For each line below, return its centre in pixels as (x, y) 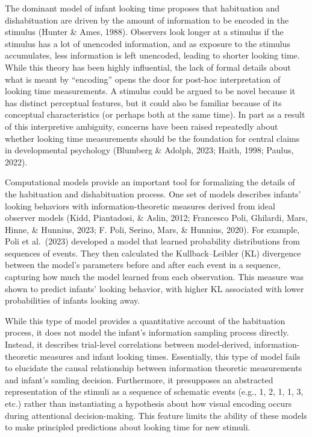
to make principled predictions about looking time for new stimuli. (128, 427)
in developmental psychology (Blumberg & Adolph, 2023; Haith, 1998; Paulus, (149, 150)
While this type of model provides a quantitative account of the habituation (145, 320)
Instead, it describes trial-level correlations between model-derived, (128, 344)
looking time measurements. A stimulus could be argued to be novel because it (150, 91)
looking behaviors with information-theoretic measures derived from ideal (140, 206)
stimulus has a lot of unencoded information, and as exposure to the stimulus (148, 43)
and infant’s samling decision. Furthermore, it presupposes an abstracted (139, 379)
